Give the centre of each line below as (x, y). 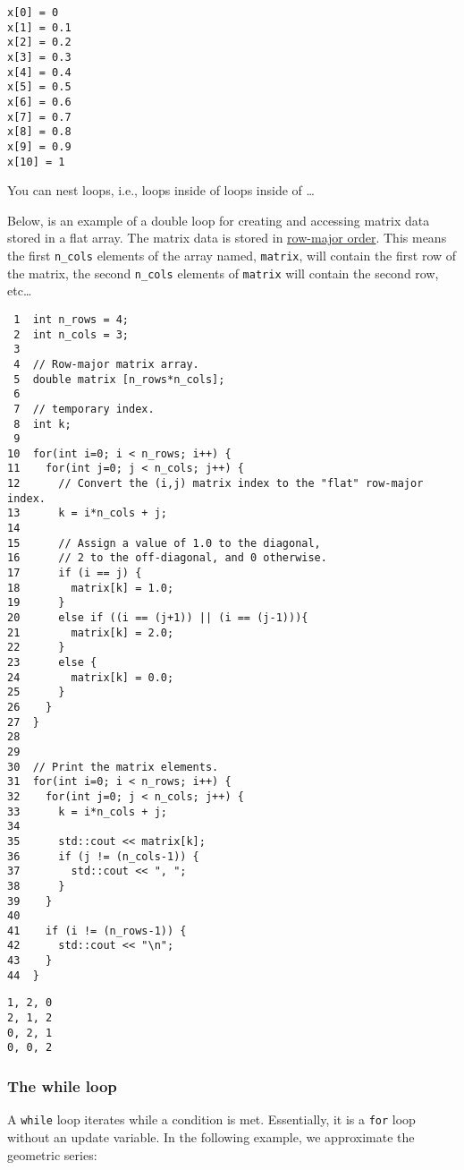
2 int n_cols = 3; (72, 334)
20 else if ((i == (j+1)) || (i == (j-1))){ (158, 618)
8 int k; (42, 424)
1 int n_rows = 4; (72, 319)
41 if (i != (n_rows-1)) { (97, 931)
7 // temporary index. (84, 409)
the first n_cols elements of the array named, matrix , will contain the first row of (232, 255)
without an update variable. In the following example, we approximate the (211, 1136)
